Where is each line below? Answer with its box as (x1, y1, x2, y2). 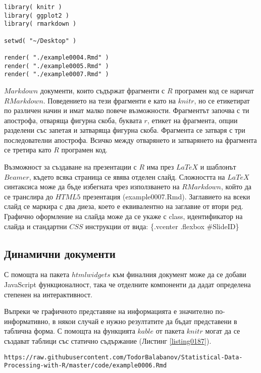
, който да (221, 181, 252, 192)
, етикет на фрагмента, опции (147, 115, 238, 125)
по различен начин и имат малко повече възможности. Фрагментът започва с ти (4, 105, 249, 116)
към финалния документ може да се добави (113, 269, 246, 280)
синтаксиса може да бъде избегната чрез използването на (4, 181, 180, 192)
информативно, (4, 315, 50, 326)
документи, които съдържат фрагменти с (40, 85, 165, 95)
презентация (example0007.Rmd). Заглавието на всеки (83, 191, 250, 201)
